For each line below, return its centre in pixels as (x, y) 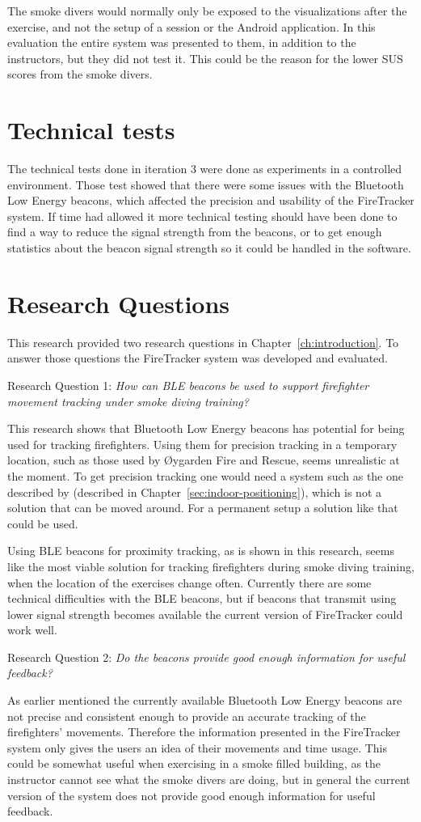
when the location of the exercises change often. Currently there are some (189, 582)
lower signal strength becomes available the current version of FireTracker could (205, 614)
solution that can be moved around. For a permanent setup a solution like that (203, 508)
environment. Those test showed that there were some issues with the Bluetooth (206, 184)
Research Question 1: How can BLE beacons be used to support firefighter (188, 385)
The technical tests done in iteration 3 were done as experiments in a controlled (205, 169)
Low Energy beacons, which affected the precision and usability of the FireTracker (211, 200)
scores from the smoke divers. (80, 74)
